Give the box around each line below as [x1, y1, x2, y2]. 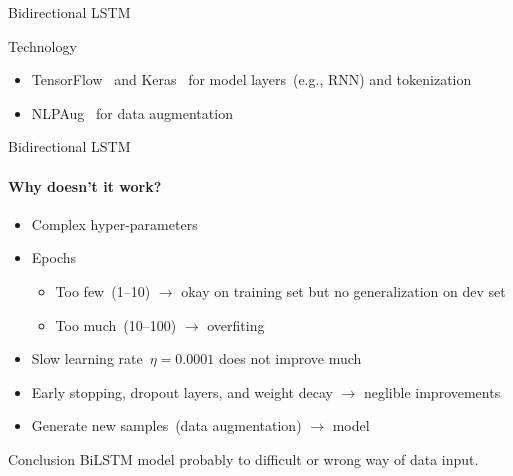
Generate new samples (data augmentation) [31, 415, 302, 436]
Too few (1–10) [55, 280, 151, 301]
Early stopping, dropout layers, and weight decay [31, 381, 333, 402]
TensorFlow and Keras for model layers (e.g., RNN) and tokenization [31, 69, 472, 90]
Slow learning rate [31, 348, 143, 369]
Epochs [31, 247, 77, 268]
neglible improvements [363, 381, 501, 402]
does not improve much [218, 348, 362, 369]
